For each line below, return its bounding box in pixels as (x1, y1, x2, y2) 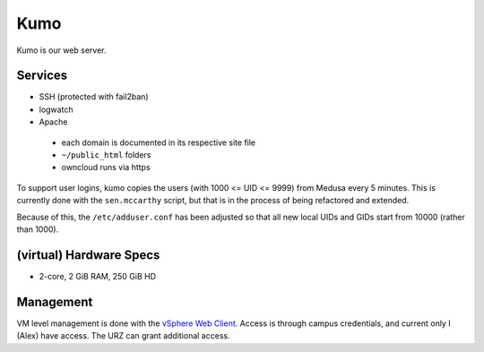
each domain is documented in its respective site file (61, 137, 256, 148)
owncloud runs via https (61, 162, 151, 173)
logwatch (39, 104, 73, 115)
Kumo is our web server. (16, 45, 107, 56)
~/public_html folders (61, 150, 151, 160)
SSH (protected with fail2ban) (39, 91, 149, 102)
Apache (39, 116, 68, 127)
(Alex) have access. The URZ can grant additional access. (16, 331, 230, 341)
